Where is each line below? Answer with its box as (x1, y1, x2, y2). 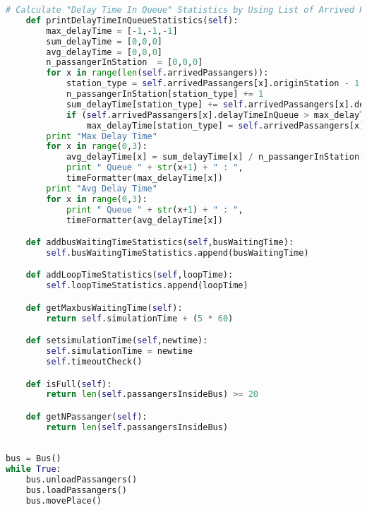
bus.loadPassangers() (25, 485, 127, 496)
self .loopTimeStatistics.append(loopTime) (46, 280, 248, 291)
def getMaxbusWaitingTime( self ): (25, 302, 183, 313)
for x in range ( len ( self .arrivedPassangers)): (46, 68, 269, 78)
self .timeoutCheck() (46, 357, 143, 367)
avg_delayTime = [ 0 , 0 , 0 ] (46, 47, 163, 57)
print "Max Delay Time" (46, 131, 157, 141)
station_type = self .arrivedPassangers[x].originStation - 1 (66, 78, 360, 89)
